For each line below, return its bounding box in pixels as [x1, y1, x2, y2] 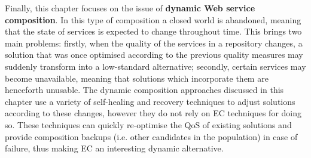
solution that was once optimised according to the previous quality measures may [5, 48, 303, 61]
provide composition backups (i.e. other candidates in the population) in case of [5, 130, 298, 142]
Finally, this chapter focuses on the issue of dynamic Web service [5, 2, 255, 14]
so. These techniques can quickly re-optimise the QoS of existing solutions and [5, 118, 292, 131]
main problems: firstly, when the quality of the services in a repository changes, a [5, 36, 303, 49]
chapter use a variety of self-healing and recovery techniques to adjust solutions [5, 95, 295, 107]
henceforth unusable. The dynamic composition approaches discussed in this [5, 83, 284, 96]
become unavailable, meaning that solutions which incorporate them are [5, 72, 269, 84]
